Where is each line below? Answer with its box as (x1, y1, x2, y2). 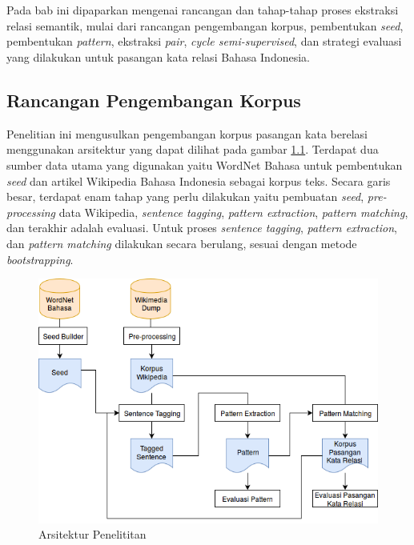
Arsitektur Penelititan (38, 526, 147, 543)
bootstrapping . (6, 250, 74, 267)
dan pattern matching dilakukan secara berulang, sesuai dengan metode (6, 234, 357, 251)
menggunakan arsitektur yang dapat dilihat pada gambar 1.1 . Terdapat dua (6, 141, 379, 158)
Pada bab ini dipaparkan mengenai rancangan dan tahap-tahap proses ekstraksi (6, 2, 399, 18)
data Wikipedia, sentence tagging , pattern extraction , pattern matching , (58, 203, 408, 220)
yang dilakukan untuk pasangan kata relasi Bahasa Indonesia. (6, 48, 310, 65)
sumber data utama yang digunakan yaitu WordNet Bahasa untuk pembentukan (6, 156, 403, 173)
